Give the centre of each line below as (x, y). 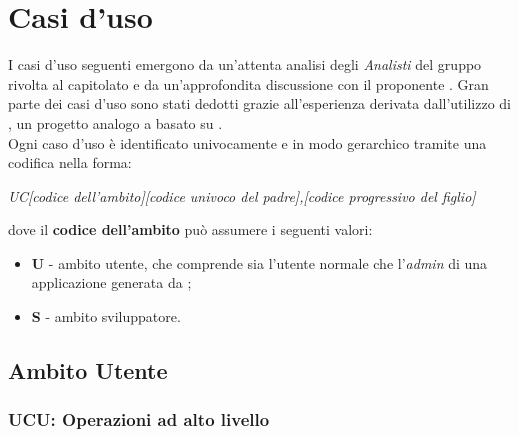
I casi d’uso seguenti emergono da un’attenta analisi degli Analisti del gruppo (245, 64)
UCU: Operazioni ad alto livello (139, 419)
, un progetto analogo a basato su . (115, 122)
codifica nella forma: (70, 162)
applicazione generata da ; (111, 282)
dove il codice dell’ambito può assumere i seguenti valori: (190, 229)
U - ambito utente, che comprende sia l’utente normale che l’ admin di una (259, 262)
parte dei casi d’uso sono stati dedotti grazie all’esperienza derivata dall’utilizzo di (259, 103)
